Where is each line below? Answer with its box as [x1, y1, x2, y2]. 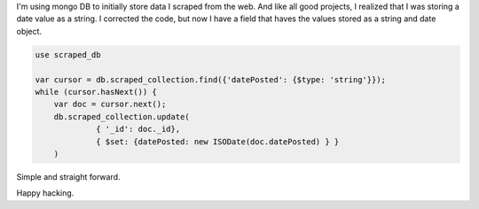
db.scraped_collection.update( [53, 112, 190, 121]
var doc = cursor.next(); [53, 99, 167, 110]
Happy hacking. [16, 188, 75, 198]
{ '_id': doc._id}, [96, 124, 181, 135]
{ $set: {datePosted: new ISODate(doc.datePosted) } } [96, 136, 340, 146]
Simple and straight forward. [16, 171, 121, 182]
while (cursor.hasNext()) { [35, 87, 157, 97]
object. [16, 26, 43, 36]
